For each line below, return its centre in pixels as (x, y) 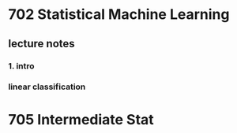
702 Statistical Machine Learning (119, 15)
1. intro (21, 66)
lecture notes (41, 44)
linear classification (47, 87)
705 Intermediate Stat (81, 119)
